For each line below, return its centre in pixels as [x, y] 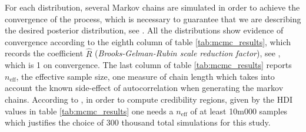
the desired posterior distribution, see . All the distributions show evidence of [144, 30]
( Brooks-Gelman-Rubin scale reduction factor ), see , [188, 53]
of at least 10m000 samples [239, 111]
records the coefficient [44, 53]
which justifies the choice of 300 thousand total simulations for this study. [138, 122]
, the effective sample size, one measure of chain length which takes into [145, 76]
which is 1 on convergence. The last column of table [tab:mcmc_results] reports [148, 65]
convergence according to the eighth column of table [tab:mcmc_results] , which [148, 41]
